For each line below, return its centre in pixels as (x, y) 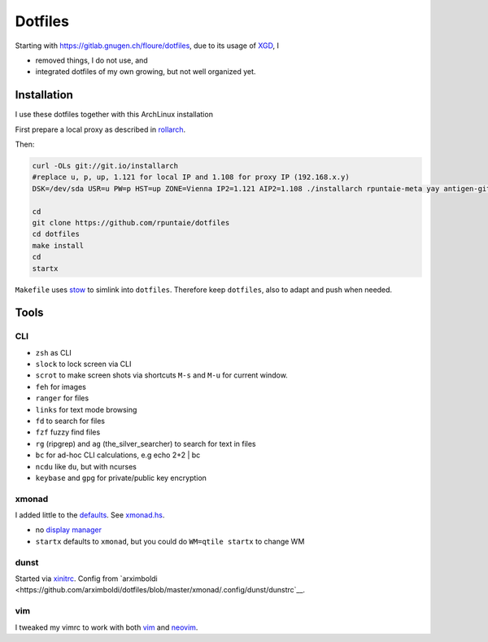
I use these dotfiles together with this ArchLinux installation (114, 115)
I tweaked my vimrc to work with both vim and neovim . (107, 627)
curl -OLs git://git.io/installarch (105, 166)
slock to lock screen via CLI (83, 364)
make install (58, 245)
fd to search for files (70, 421)
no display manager (68, 530)
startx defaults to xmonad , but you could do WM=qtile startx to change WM (170, 541)
